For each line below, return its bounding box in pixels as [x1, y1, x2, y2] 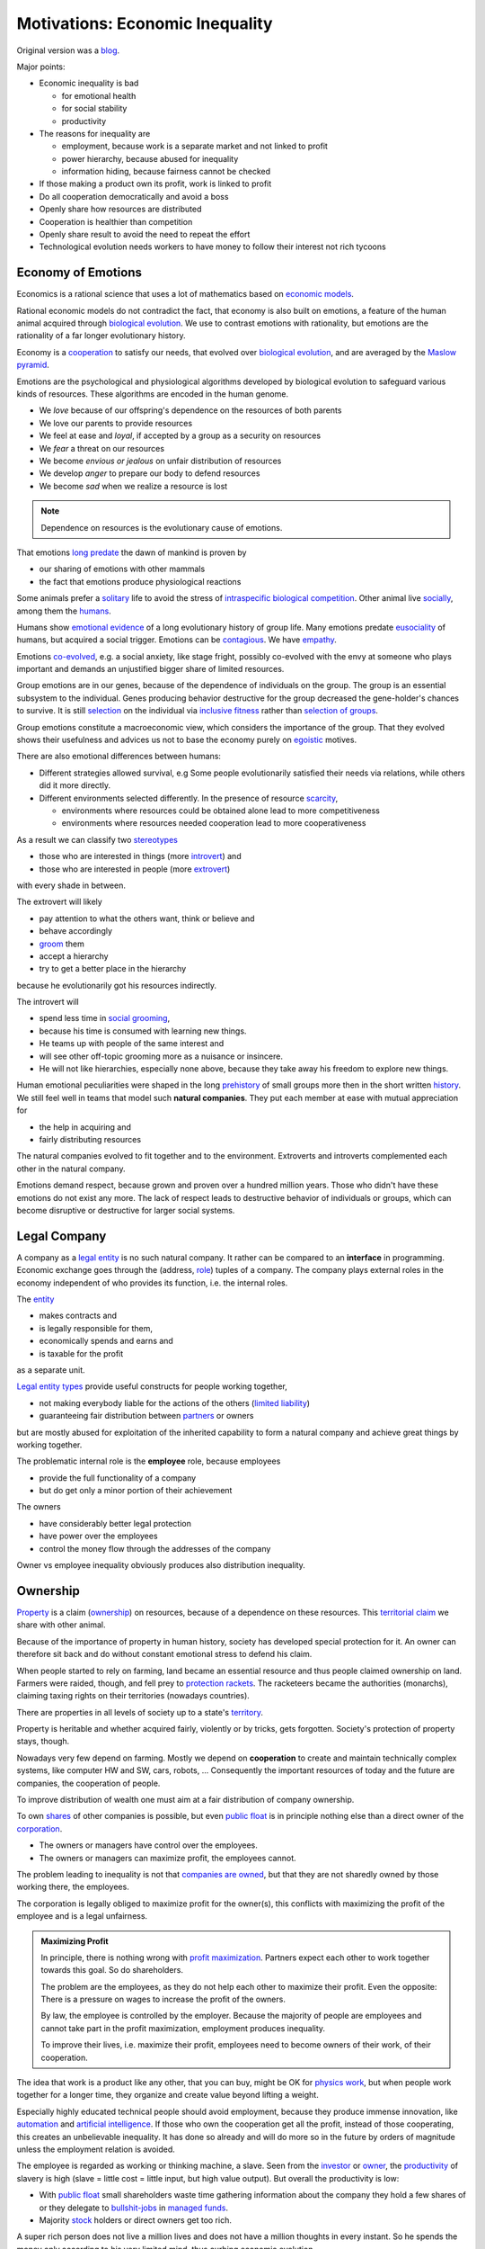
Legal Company [16, 1228, 107, 1243]
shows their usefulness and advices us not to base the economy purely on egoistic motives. [16, 734, 357, 746]
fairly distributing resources [39, 1133, 142, 1144]
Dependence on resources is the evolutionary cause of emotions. [40, 522, 283, 533]
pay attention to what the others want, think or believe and [39, 913, 255, 924]
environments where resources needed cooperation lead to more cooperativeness [61, 818, 366, 829]
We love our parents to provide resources [39, 417, 193, 428]
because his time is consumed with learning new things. [39, 1026, 247, 1036]
